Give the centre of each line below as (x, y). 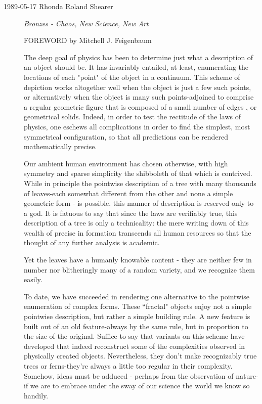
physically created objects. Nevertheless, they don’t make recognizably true (140, 356)
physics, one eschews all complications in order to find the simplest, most (137, 126)
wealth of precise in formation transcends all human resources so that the (138, 232)
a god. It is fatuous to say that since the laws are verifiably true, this (131, 213)
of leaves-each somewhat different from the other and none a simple (128, 193)
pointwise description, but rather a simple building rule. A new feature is (137, 316)
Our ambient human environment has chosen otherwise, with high (126, 163)
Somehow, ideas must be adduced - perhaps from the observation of (129, 375)
